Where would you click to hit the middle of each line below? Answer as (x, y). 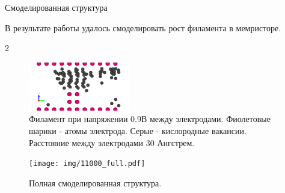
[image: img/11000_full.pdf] (87, 164)
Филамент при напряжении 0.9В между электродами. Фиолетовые (150, 119)
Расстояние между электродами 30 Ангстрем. (112, 142)
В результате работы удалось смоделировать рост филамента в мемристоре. (143, 27)
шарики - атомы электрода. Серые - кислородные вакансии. (138, 130)
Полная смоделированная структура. (95, 182)
